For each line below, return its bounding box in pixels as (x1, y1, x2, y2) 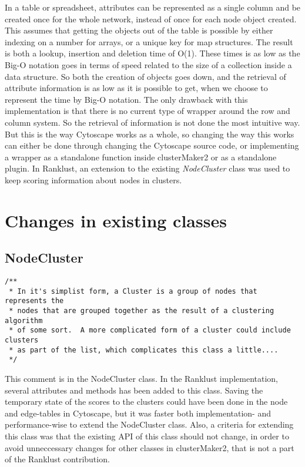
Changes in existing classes (5, 208, 227, 232)
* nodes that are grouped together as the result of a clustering (9, 307, 274, 315)
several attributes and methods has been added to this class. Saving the (5, 384, 263, 396)
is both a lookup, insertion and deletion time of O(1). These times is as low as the (5, 47, 300, 59)
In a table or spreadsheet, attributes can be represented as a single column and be (5, 1, 301, 13)
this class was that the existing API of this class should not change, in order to (5, 429, 289, 442)
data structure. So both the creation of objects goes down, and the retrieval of (5, 70, 286, 82)
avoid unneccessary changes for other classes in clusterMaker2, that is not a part (5, 441, 294, 453)
